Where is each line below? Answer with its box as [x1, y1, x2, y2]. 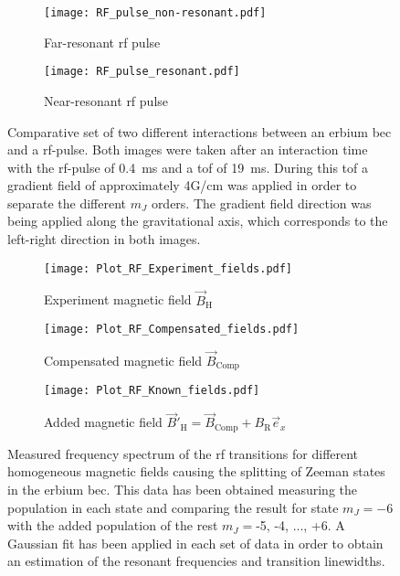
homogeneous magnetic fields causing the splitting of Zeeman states [7, 462, 385, 481]
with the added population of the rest [7, 516, 218, 535]
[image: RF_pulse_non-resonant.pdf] [44, 6, 267, 19]
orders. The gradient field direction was [151, 193, 372, 212]
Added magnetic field [44, 412, 163, 432]
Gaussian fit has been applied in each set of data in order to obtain [7, 533, 384, 552]
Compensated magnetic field [44, 351, 203, 369]
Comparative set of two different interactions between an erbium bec [7, 122, 392, 141]
